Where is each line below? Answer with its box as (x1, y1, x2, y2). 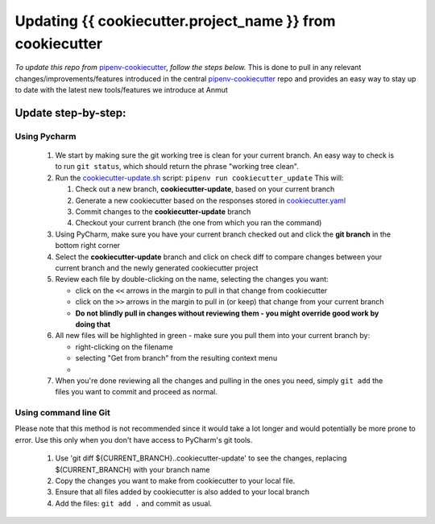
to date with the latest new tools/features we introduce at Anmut (14, 85, 229, 95)
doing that (75, 319, 111, 329)
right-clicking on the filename (75, 342, 173, 352)
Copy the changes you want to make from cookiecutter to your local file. (55, 476, 296, 485)
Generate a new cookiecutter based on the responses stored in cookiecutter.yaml (75, 196, 346, 205)
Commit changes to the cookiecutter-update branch (75, 207, 251, 217)
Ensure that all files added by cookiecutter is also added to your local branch (55, 487, 310, 497)
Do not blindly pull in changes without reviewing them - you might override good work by (75, 308, 379, 318)
